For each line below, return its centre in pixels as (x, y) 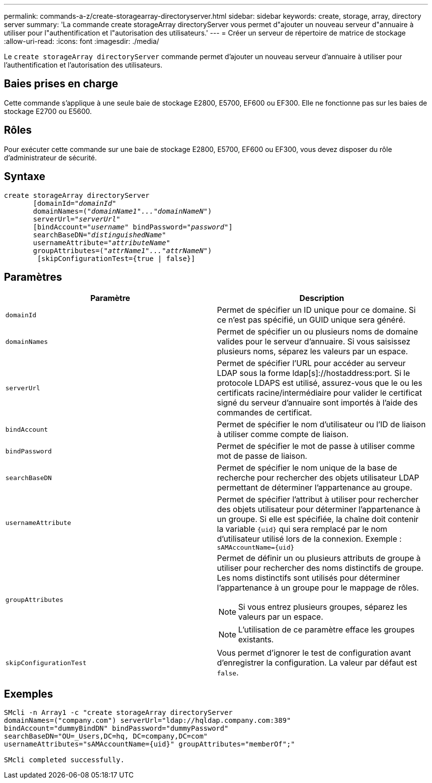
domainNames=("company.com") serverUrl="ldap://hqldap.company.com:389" (147, 721)
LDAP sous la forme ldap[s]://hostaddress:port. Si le (314, 373)
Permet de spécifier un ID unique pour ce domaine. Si (316, 310)
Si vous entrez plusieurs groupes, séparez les (323, 607)
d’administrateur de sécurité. (51, 157)
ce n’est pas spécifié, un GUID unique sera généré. (311, 320)
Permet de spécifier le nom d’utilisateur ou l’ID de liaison (322, 425)
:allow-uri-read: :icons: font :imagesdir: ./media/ (82, 41)
